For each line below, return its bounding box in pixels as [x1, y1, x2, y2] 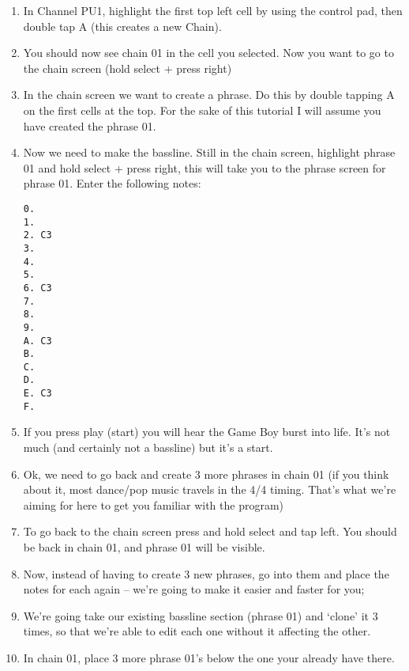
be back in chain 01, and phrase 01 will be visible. [23, 539, 265, 555]
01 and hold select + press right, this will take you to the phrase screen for [23, 159, 386, 176]
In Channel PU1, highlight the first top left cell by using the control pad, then [23, 2, 403, 18]
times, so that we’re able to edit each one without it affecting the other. [23, 623, 371, 639]
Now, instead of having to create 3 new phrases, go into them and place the [23, 565, 389, 582]
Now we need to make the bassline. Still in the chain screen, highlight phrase [23, 144, 396, 161]
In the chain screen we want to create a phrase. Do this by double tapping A [23, 86, 395, 103]
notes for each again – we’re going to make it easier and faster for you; [23, 581, 365, 597]
